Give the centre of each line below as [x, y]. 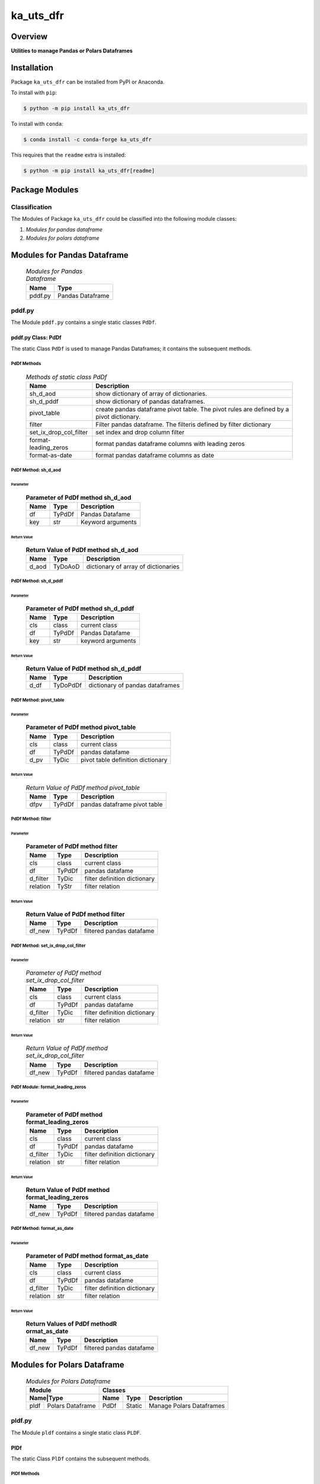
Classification [31, 207]
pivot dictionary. [118, 417]
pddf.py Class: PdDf [36, 338]
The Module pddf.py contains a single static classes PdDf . [84, 322]
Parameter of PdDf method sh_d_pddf [80, 608]
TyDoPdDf [68, 686]
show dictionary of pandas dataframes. [151, 402]
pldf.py [21, 1420]
